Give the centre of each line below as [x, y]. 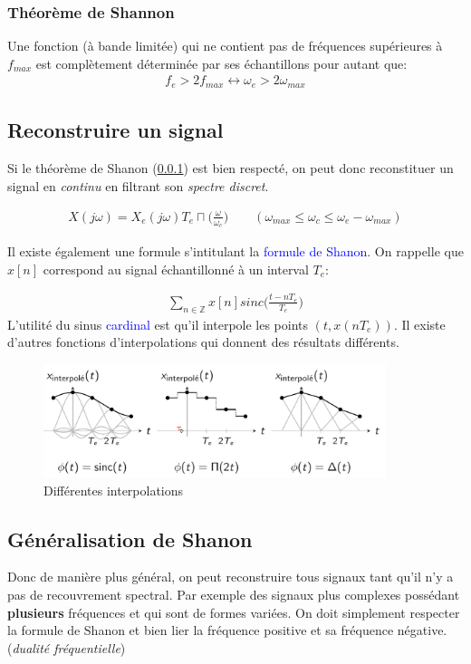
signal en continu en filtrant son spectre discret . [138, 185]
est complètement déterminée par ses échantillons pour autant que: [221, 63]
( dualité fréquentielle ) [67, 647]
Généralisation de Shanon [130, 539]
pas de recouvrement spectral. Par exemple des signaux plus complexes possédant [234, 595]
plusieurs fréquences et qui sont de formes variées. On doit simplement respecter [234, 612]
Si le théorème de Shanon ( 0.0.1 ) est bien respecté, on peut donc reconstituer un [231, 168]
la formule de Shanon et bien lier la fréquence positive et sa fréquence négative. [227, 630]
